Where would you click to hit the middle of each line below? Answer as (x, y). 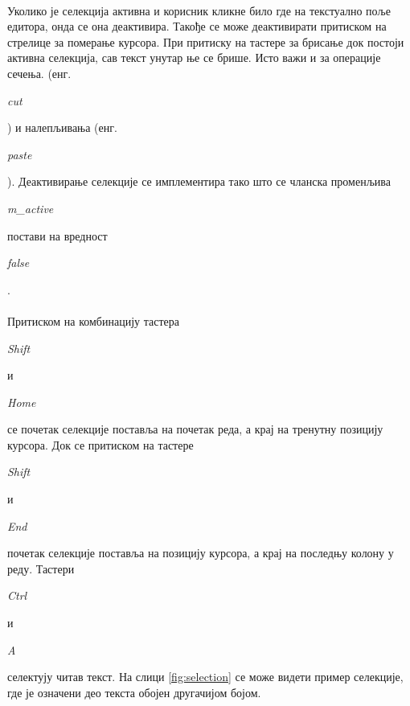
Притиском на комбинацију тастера (93, 320)
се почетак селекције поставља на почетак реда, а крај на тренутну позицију (195, 429)
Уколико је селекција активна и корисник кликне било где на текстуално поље (199, 10)
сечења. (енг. (39, 73)
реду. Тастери (41, 568)
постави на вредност (57, 235)
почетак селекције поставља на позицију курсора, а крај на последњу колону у (201, 553)
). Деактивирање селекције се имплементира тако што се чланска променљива (199, 181)
